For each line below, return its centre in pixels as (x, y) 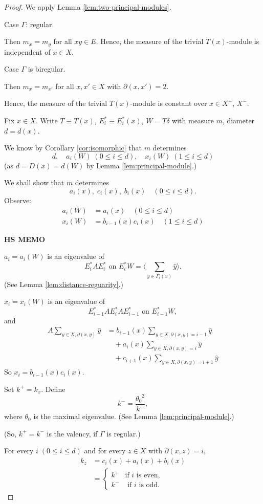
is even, (148, 476)
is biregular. (47, 69)
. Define (53, 389)
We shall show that (34, 182)
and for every (105, 451)
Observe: (18, 200)
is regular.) (124, 433)
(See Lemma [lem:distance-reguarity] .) (64, 284)
